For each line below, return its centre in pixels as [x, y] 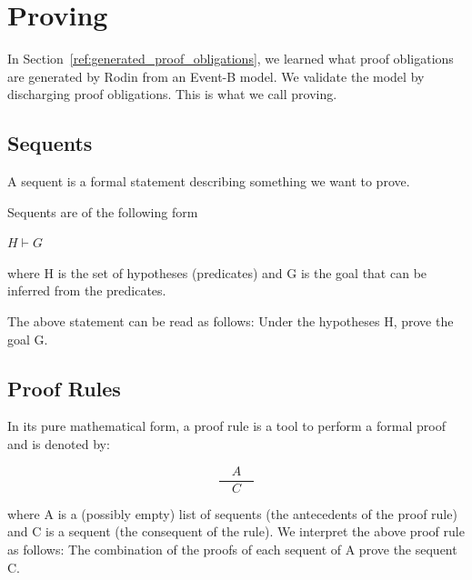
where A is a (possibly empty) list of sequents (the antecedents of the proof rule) [232, 513]
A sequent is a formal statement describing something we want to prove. [209, 181]
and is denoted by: [59, 444]
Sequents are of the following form [103, 211]
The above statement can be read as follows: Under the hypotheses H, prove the [231, 321]
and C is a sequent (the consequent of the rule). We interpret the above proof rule [236, 531]
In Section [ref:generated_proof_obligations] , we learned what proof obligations [231, 59]
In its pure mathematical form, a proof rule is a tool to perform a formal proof [226, 426]
